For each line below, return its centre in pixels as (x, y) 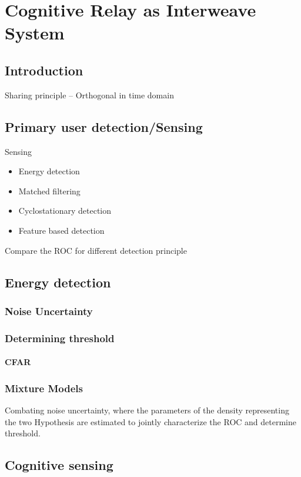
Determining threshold (60, 338)
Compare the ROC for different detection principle (96, 250)
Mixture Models (44, 388)
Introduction (44, 70)
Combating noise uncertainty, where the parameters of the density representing (147, 410)
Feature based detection (61, 230)
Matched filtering (49, 191)
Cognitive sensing (59, 465)
